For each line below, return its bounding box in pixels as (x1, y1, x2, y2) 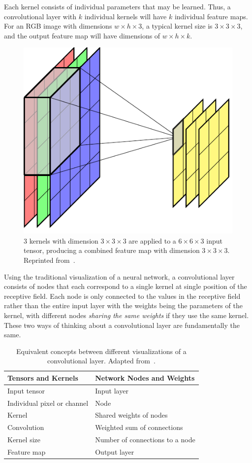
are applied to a (128, 235, 176, 246)
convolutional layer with (4, 11, 77, 21)
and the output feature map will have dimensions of (4, 30, 160, 40)
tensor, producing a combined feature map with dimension (24, 245, 200, 255)
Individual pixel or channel (7, 397, 89, 408)
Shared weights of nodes (95, 410, 168, 420)
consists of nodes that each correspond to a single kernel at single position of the (4, 281, 247, 291)
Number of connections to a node (95, 434, 195, 445)
